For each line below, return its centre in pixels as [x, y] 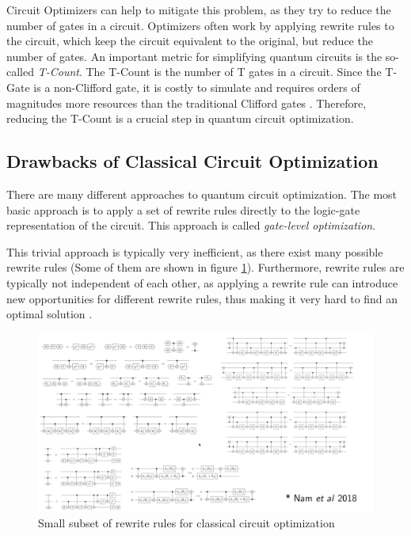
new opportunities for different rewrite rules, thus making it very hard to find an [202, 298]
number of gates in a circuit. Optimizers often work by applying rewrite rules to [200, 25]
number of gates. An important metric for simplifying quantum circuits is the [194, 56]
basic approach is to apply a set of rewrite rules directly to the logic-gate [183, 209]
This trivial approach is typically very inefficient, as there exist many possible [195, 251]
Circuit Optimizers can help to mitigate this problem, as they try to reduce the [199, 10]
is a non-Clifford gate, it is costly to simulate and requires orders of [197, 87]
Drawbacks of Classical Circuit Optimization [192, 161]
